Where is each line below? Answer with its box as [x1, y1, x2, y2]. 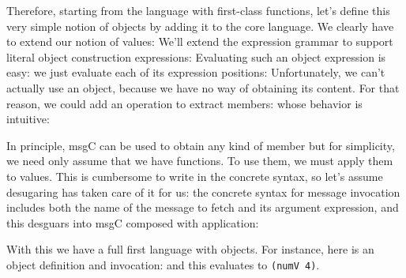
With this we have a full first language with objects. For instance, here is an [6, 241, 374, 257]
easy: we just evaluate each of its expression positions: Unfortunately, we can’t [6, 64, 385, 81]
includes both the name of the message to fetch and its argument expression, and [6, 199, 399, 216]
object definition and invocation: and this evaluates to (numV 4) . [6, 256, 320, 272]
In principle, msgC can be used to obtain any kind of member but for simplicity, [6, 137, 395, 153]
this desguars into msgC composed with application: [6, 214, 259, 231]
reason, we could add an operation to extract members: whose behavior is [6, 95, 363, 111]
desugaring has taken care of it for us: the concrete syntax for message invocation [6, 183, 400, 200]
